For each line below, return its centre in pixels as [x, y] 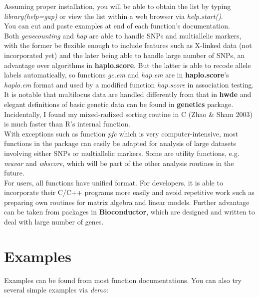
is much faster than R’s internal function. [67, 124]
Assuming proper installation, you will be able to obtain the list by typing [118, 6]
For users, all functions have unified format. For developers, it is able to [114, 182]
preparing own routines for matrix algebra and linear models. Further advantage [127, 202]
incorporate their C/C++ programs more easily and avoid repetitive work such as [129, 192]
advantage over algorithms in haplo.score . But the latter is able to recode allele [128, 65]
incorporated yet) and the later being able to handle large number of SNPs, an [125, 55]
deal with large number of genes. [54, 222]
